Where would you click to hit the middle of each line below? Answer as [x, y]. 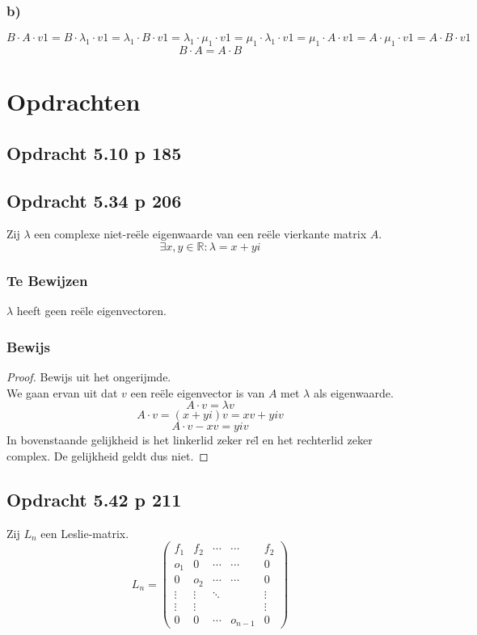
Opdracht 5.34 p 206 [94, 200]
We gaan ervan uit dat [62, 392]
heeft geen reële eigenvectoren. [91, 311]
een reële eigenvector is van [198, 392]
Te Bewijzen [47, 280]
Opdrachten [74, 101]
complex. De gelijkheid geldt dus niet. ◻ [108, 455]
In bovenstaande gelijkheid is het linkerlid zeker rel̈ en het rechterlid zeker [190, 440]
